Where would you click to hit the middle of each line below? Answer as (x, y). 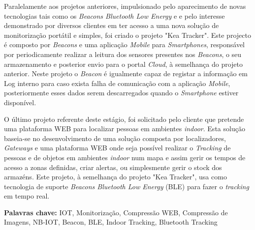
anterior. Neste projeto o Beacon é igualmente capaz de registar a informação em (126, 73)
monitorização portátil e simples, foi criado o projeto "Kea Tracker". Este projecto (127, 35)
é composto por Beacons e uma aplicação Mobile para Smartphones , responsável (125, 44)
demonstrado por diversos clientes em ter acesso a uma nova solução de (112, 25)
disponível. (20, 102)
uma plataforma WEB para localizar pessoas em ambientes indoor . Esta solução (125, 129)
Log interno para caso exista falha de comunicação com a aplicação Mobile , (117, 83)
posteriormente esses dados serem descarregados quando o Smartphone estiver (121, 93)
